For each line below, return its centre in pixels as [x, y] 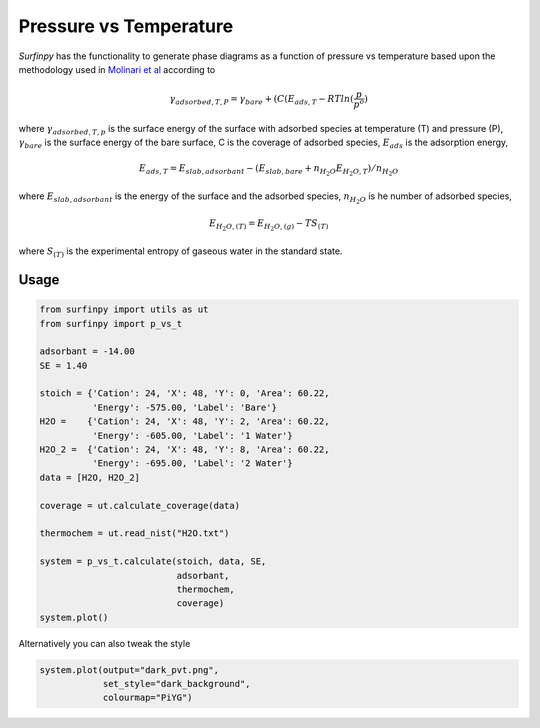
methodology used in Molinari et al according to [117, 69]
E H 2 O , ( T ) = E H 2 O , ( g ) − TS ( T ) [268, 225]
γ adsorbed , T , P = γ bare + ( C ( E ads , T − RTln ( [261, 100]
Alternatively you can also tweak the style [104, 643]
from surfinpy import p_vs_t [111, 323]
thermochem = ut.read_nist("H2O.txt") [134, 533]
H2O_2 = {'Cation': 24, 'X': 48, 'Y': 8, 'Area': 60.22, [184, 449]
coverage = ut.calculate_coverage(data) [139, 505]
